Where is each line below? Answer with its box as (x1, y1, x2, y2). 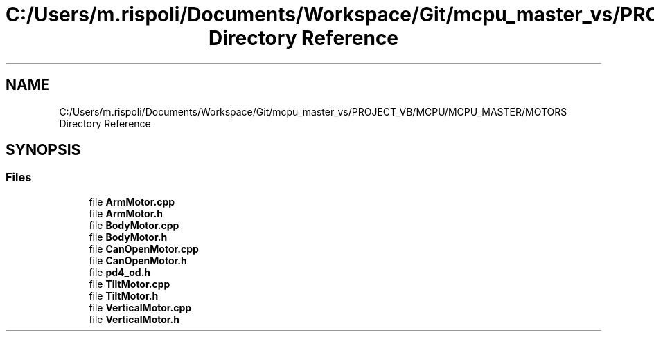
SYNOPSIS (6, 141, 81, 159)
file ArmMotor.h (89, 207, 163, 219)
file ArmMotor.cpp (89, 195, 175, 208)
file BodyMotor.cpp (89, 219, 179, 231)
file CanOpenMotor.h (89, 254, 187, 266)
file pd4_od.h (89, 266, 151, 278)
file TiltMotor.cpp (89, 277, 170, 290)
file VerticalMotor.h (89, 313, 180, 325)
